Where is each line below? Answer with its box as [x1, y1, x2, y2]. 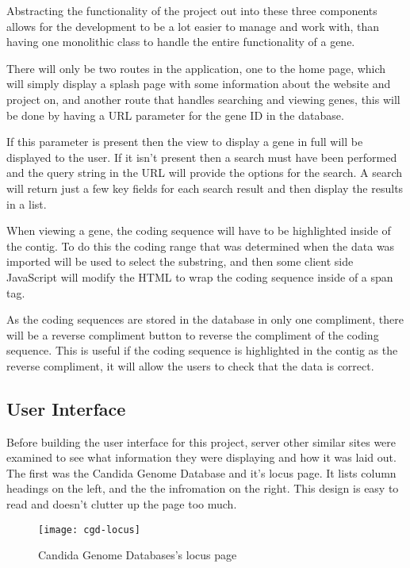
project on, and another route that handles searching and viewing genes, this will [6, 90, 400, 107]
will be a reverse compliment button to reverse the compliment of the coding [6, 326, 379, 343]
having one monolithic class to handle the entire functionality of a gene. [6, 33, 355, 50]
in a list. [6, 195, 47, 212]
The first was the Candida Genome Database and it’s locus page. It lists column [6, 464, 397, 481]
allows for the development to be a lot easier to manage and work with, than [6, 17, 380, 34]
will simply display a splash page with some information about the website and [6, 75, 391, 92]
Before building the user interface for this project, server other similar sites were [6, 433, 397, 450]
